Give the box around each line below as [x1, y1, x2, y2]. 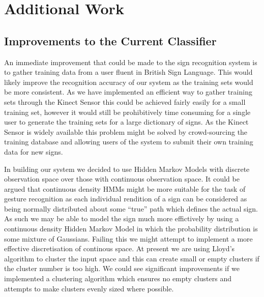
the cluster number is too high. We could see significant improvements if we [4, 263, 240, 274]
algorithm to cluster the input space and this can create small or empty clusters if [4, 253, 259, 263]
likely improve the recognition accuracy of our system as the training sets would [4, 76, 253, 87]
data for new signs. [4, 146, 63, 157]
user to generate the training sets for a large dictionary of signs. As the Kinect [4, 116, 249, 127]
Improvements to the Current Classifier [4, 33, 217, 48]
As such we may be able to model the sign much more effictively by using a [4, 213, 239, 224]
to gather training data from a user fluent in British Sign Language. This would [4, 67, 253, 77]
